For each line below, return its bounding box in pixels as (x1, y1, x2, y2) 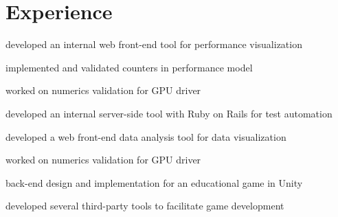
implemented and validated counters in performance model (5, 60, 253, 74)
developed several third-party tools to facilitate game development (5, 198, 284, 213)
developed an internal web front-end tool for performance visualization (5, 37, 302, 52)
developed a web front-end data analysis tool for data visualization (5, 129, 286, 144)
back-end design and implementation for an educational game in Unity (5, 175, 303, 190)
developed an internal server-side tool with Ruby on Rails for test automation (5, 106, 333, 120)
